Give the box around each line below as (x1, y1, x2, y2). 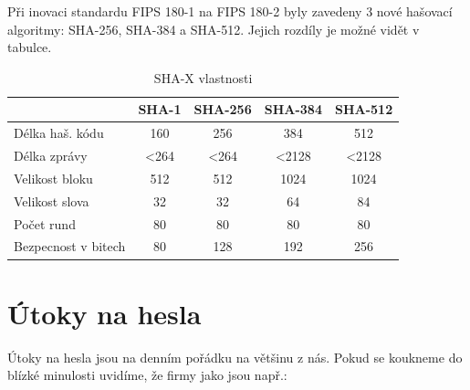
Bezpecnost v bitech (14, 237, 126, 256)
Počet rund (14, 214, 76, 233)
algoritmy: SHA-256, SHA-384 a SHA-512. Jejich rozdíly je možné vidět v (7, 19, 420, 38)
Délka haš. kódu (14, 123, 104, 142)
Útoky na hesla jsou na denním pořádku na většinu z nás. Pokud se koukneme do (7, 347, 463, 366)
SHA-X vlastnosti (153, 68, 253, 87)
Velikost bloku (14, 168, 93, 187)
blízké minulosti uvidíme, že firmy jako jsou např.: (7, 365, 287, 385)
